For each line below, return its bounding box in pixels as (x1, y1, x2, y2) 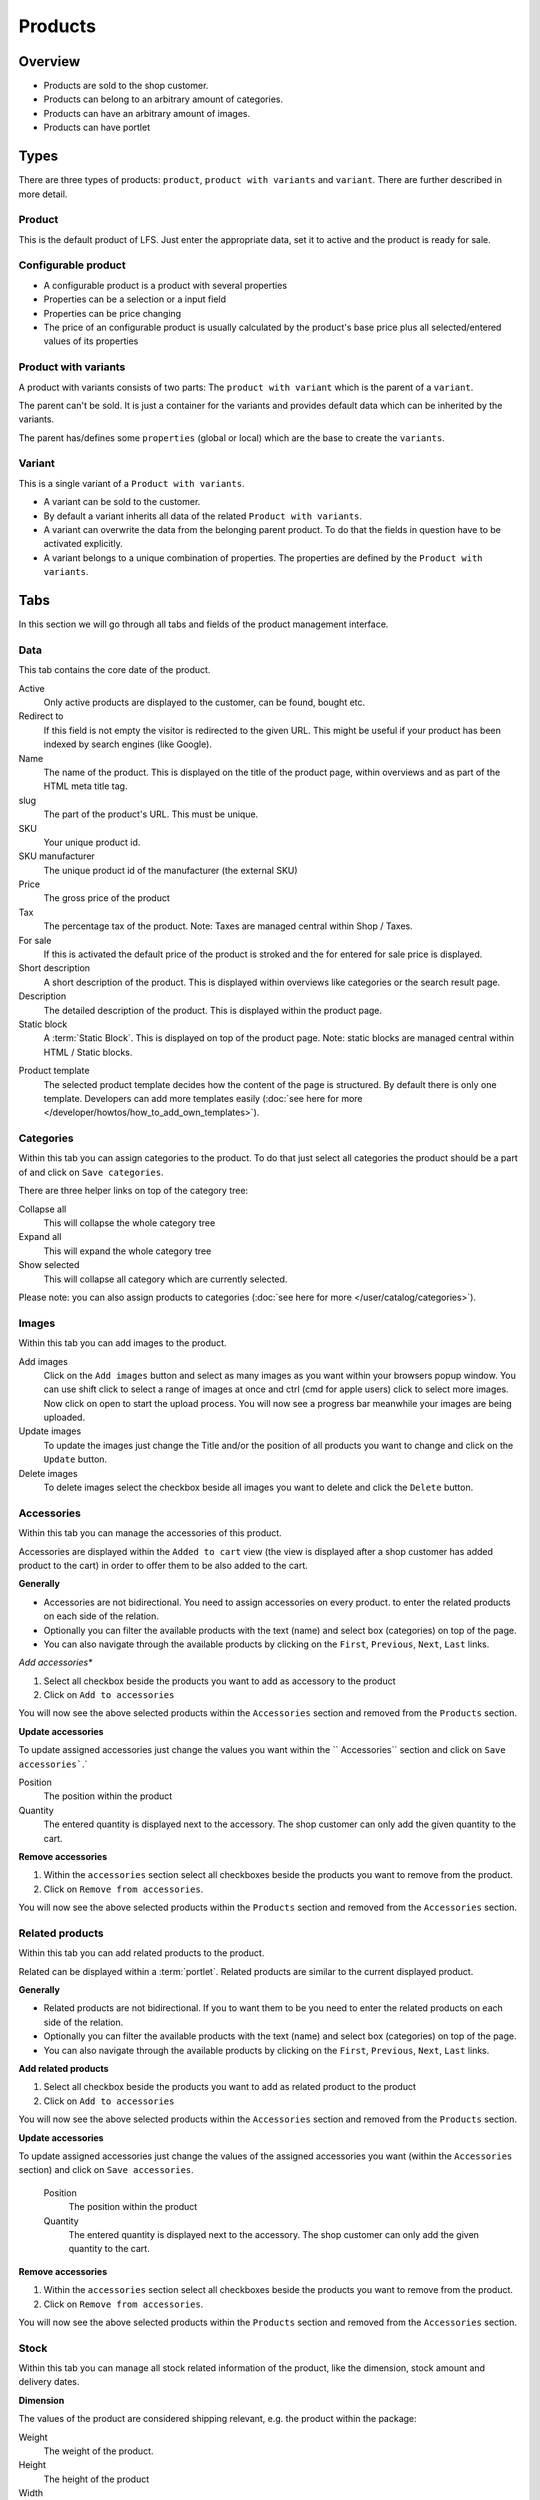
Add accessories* (18, 1656, 93, 1669)
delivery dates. (18, 2376, 80, 2388)
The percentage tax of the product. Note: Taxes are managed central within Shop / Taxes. (43, 920, 414, 932)
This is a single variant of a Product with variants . (18, 477, 245, 489)
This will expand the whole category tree (43, 1245, 212, 1257)
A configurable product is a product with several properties (43, 279, 288, 291)
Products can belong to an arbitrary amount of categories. (43, 93, 284, 105)
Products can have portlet (43, 121, 150, 134)
